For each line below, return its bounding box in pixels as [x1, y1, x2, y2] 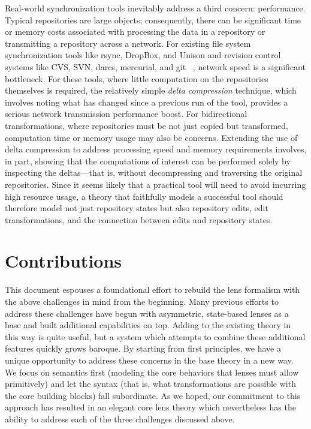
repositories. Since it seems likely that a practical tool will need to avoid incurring [5, 178, 306, 190]
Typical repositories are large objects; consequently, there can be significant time [5, 13, 301, 26]
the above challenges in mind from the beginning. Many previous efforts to [5, 295, 279, 307]
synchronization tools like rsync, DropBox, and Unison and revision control [5, 49, 281, 61]
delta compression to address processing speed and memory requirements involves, [5, 143, 307, 155]
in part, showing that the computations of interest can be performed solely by [5, 154, 291, 167]
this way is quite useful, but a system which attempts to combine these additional [5, 330, 306, 343]
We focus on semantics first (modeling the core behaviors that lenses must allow [5, 365, 299, 378]
